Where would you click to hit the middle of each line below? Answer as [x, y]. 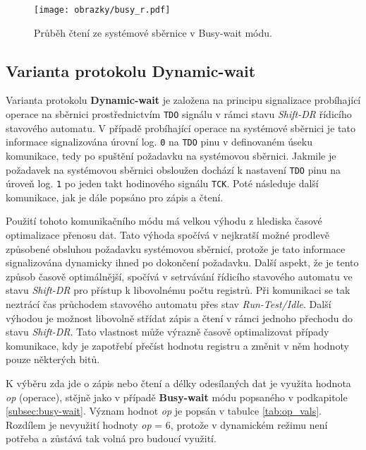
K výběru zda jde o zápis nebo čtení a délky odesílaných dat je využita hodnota [178, 383]
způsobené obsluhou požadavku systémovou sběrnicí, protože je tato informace [176, 248]
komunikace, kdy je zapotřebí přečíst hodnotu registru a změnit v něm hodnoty [177, 345]
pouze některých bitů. [53, 359]
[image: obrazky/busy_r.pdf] [102, 10]
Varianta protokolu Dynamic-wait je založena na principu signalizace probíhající [183, 100]
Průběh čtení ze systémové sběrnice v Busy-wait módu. [153, 32]
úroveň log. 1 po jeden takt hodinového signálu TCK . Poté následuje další [162, 183]
